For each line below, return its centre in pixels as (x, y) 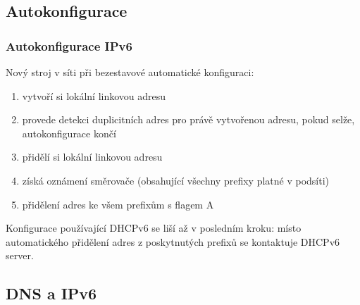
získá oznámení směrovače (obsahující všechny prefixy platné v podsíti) (176, 180)
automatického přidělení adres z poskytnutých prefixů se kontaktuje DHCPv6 (173, 241)
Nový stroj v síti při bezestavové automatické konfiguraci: (130, 72)
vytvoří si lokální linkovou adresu (94, 95)
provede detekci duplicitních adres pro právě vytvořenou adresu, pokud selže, (188, 119)
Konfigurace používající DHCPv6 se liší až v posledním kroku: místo (154, 228)
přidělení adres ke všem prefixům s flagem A (118, 204)
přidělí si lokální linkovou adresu (92, 157)
